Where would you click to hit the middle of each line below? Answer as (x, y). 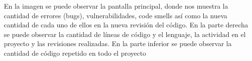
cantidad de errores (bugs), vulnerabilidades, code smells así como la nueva (116, 15)
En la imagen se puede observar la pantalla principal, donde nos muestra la (116, 6)
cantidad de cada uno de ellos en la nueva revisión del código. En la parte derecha (126, 25)
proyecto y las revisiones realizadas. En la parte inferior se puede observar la (118, 43)
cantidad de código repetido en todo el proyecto (75, 53)
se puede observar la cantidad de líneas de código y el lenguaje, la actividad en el (125, 34)
